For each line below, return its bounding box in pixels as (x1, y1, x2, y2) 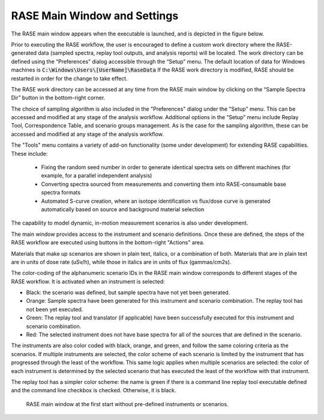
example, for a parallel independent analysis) (41, 172, 152, 179)
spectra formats (41, 189, 81, 196)
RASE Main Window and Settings (11, 9, 179, 22)
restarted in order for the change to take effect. (11, 75, 128, 82)
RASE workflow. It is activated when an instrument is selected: (11, 277, 165, 285)
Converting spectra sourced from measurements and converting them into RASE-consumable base (41, 181, 286, 188)
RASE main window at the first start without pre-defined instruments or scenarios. (26, 400, 229, 407)
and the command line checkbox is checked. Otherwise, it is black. (11, 387, 176, 394)
